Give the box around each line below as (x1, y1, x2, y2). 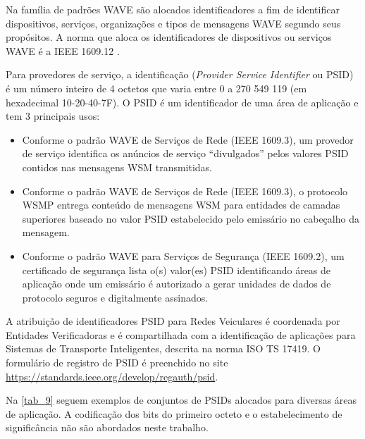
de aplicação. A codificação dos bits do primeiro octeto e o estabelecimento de (6, 406, 342, 421)
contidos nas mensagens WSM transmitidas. (22, 159, 213, 174)
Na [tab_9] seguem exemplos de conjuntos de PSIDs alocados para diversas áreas (6, 392, 357, 407)
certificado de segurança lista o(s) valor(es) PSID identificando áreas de (22, 262, 331, 277)
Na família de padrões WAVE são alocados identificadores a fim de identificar (6, 2, 340, 16)
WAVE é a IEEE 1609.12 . (6, 43, 120, 58)
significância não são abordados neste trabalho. (6, 420, 209, 435)
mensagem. (22, 225, 70, 240)
